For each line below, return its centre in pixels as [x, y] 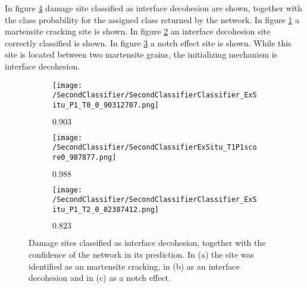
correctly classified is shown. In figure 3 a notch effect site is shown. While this [148, 42]
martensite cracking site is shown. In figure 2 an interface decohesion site [138, 31]
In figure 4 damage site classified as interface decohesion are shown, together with [153, 8]
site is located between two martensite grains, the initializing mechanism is [141, 54]
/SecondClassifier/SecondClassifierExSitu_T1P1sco [155, 148]
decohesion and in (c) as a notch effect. [100, 278]
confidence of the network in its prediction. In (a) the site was [142, 254]
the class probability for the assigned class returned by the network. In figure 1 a [152, 19]
